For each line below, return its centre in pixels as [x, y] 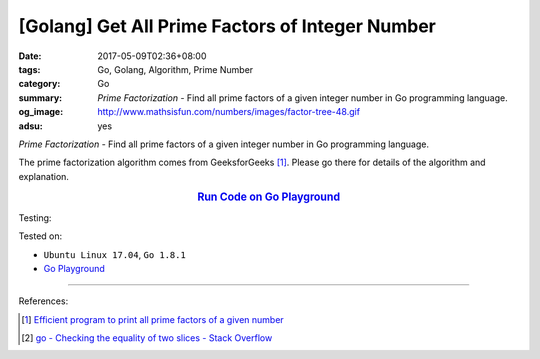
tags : [29, 69]
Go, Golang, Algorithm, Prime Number [175, 69]
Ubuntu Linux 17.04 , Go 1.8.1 [115, 254]
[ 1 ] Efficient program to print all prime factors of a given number [152, 319]
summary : [40, 97]
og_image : [41, 112]
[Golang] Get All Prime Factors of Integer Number [227, 26]
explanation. [44, 176]
